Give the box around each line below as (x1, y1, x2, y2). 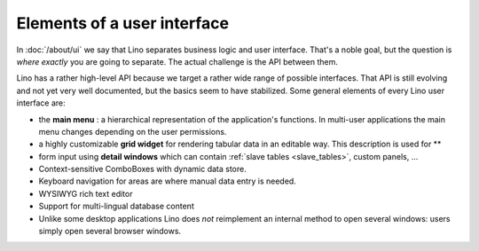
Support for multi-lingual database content (38, 200, 194, 212)
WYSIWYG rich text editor (38, 188, 133, 199)
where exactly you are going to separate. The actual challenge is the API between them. (16, 56, 339, 67)
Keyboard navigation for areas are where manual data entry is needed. (38, 176, 296, 186)
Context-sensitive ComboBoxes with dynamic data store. (38, 164, 247, 175)
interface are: (16, 98, 66, 108)
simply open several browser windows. (38, 226, 182, 237)
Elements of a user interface (16, 13, 230, 33)
